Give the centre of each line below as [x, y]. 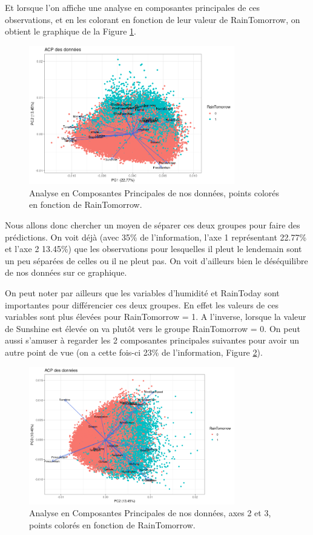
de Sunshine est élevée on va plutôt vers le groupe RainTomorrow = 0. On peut [153, 328]
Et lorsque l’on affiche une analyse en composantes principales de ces [133, 7]
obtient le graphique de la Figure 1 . [71, 31]
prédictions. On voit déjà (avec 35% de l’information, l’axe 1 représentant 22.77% [156, 237]
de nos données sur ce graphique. [66, 272]
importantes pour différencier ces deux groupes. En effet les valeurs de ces [142, 304]
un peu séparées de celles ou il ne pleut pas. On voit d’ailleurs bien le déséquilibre [156, 260]
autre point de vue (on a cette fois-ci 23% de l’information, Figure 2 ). [134, 352]
